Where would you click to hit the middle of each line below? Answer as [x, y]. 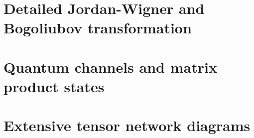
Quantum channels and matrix [110, 67]
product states [54, 86]
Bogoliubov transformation [98, 28]
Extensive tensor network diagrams [127, 125]
